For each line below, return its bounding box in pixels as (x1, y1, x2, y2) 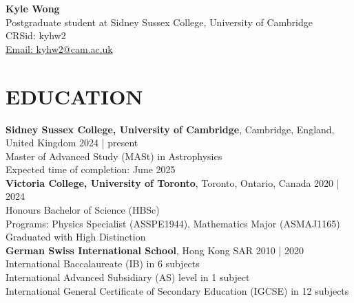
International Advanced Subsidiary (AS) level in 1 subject (6, 270, 250, 284)
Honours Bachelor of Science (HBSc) (6, 203, 160, 217)
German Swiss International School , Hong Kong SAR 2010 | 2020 (6, 243, 304, 257)
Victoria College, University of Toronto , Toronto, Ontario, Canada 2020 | (6, 175, 340, 190)
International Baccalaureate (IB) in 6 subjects (6, 256, 200, 271)
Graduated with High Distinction (6, 229, 146, 244)
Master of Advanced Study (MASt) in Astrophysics (6, 148, 222, 163)
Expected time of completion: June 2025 (6, 162, 176, 177)
